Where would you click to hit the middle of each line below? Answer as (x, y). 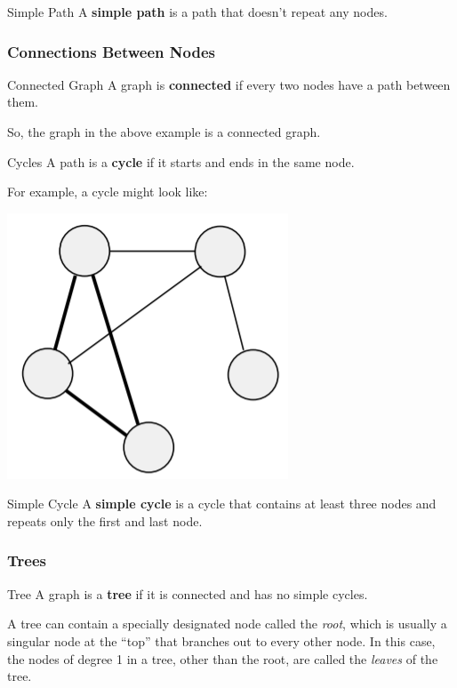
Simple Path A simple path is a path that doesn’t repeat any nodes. (197, 12)
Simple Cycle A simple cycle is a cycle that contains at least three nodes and (222, 504)
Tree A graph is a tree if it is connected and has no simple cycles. (188, 593)
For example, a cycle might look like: (108, 192)
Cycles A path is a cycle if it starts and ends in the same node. (181, 161)
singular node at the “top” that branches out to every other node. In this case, (221, 640)
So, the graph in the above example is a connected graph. (164, 132)
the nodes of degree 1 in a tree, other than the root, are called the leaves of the (223, 658)
